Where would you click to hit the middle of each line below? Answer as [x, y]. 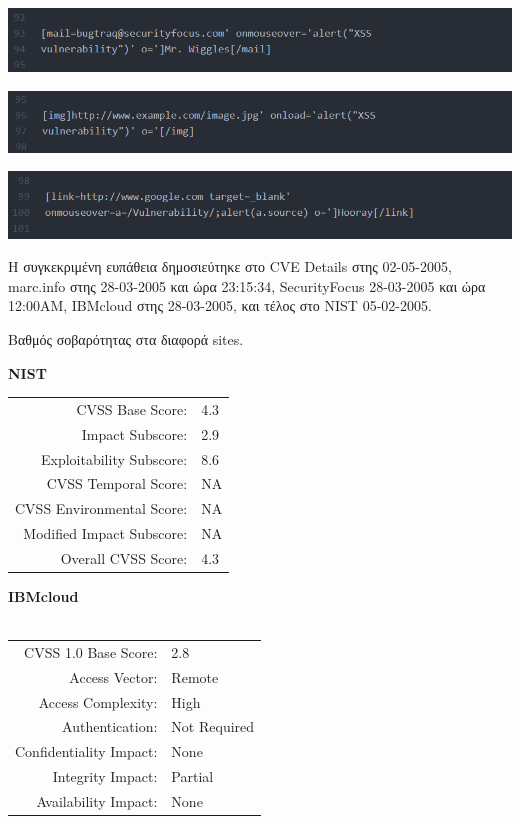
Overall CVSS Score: [124, 557]
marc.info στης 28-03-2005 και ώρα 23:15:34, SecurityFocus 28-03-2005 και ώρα [247, 285]
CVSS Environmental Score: [101, 508]
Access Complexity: [98, 701]
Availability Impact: [97, 801]
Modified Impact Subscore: [105, 533]
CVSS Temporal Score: [117, 483]
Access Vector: [113, 676]
